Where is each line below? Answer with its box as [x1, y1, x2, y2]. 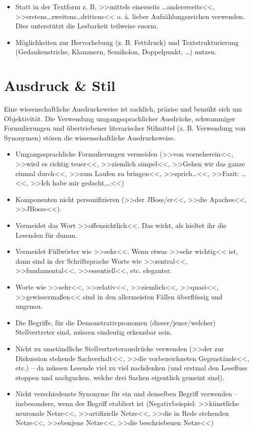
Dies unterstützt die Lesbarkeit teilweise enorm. [15, 21, 158, 31]
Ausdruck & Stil [4, 75, 116, 95]
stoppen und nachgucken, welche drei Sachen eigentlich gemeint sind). [15, 372, 225, 382]
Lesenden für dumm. [15, 229, 77, 240]
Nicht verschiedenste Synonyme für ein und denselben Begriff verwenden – [15, 388, 238, 399]
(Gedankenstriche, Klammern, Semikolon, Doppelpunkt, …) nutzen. [15, 46, 217, 57]
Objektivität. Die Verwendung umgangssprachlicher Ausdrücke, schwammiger [4, 113, 235, 123]
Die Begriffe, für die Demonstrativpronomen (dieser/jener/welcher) [15, 317, 216, 327]
